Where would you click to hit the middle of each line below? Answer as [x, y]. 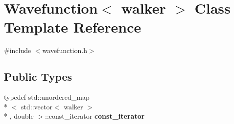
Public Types [38, 77]
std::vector [36, 106]
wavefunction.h [65, 50]
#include [18, 50]
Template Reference [73, 27]
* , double [19, 116]
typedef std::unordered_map [47, 97]
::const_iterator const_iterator [95, 116]
